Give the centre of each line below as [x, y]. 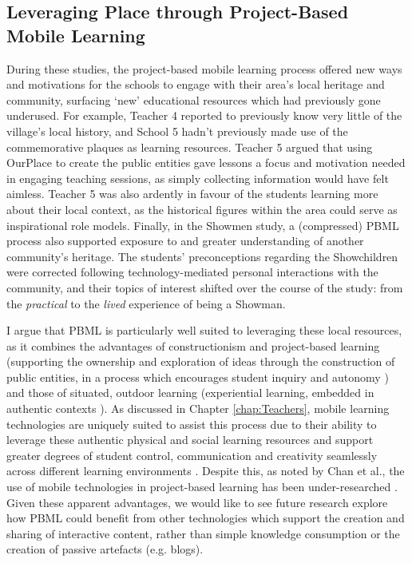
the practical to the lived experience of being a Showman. [146, 303]
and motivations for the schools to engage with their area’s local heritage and [196, 84]
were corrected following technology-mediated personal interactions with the [192, 272]
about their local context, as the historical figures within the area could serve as [202, 209]
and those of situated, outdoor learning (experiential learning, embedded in [190, 393]
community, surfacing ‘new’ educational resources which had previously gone [194, 99]
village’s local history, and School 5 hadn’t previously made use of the [177, 131]
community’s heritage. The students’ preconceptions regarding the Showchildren [202, 256]
